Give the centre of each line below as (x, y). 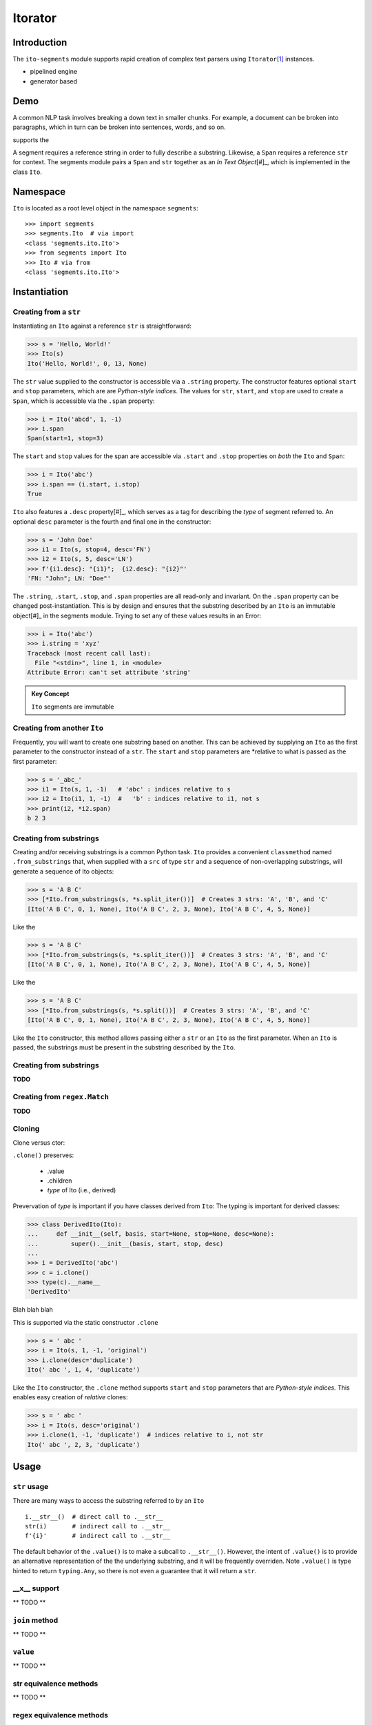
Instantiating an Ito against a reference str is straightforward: (102, 326)
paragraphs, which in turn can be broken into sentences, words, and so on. (120, 127)
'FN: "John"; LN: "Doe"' (69, 579)
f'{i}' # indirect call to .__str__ (98, 1536)
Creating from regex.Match (61, 1097)
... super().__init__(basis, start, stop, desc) (125, 1243)
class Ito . (28, 172)
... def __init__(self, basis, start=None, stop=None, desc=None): (151, 1234)
